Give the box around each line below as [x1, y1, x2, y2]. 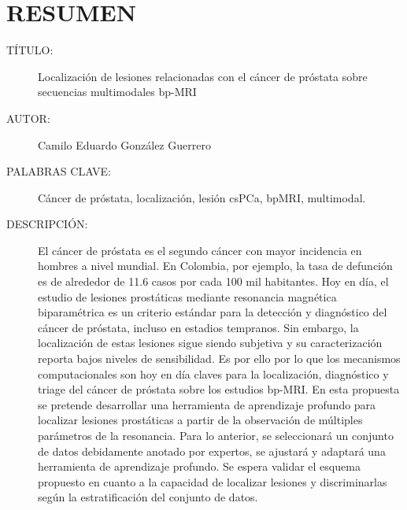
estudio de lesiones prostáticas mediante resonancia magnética [38, 288, 337, 305]
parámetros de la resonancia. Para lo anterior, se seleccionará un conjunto [38, 427, 394, 443]
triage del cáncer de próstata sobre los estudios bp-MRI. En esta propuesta [38, 381, 400, 397]
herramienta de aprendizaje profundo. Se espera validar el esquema [38, 458, 361, 475]
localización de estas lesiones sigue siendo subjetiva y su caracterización [38, 334, 383, 351]
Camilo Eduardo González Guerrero [38, 136, 211, 153]
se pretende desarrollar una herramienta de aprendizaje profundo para [38, 396, 376, 412]
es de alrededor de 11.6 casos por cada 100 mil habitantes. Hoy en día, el [38, 273, 389, 290]
